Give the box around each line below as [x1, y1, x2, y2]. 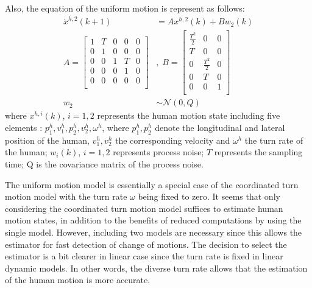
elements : [5, 121, 43, 133]
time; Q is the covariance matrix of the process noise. [5, 157, 204, 170]
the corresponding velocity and [115, 133, 230, 146]
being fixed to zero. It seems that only [138, 190, 280, 203]
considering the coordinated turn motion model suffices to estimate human [5, 202, 283, 214]
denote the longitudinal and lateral [155, 121, 285, 133]
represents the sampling [214, 146, 303, 158]
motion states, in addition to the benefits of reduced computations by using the [5, 214, 302, 227]
